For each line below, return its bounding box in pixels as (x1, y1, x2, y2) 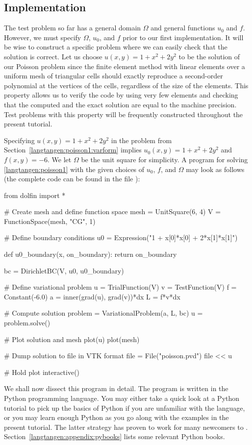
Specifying (4, 135, 35, 145)
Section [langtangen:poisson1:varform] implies (4, 145, 142, 155)
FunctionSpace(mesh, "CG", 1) (4, 216, 96, 226)
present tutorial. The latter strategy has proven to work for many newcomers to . (4, 421, 248, 432)
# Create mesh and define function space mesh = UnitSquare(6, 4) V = (4, 206, 221, 217)
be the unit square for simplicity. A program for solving (81, 154, 248, 164)
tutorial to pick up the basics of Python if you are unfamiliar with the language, (4, 402, 245, 413)
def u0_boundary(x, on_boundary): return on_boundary (4, 249, 177, 259)
